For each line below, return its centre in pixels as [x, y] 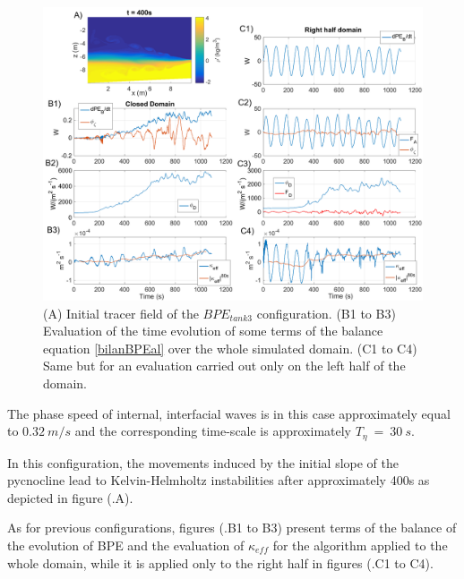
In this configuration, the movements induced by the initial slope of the [203, 462]
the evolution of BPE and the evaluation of [126, 545]
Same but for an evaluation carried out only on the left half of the [224, 366]
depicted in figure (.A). [70, 497]
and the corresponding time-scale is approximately [213, 431]
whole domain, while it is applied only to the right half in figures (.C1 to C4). [220, 562]
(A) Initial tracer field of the [121, 313]
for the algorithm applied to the [360, 545]
